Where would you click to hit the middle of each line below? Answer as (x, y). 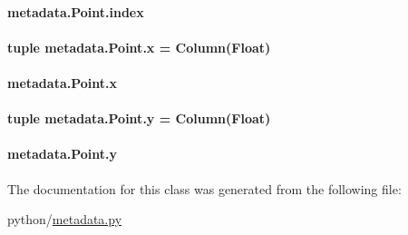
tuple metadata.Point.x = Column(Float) (139, 47)
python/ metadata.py (65, 219)
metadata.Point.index (76, 11)
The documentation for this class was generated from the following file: (204, 188)
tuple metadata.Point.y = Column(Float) (139, 118)
